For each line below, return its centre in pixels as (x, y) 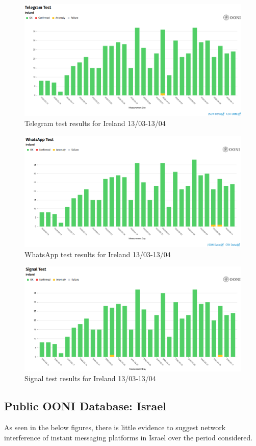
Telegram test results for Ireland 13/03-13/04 (95, 123)
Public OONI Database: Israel (85, 406)
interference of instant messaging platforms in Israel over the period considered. (129, 437)
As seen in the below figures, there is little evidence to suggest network (115, 427)
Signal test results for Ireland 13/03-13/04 (90, 378)
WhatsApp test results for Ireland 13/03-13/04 (98, 254)
